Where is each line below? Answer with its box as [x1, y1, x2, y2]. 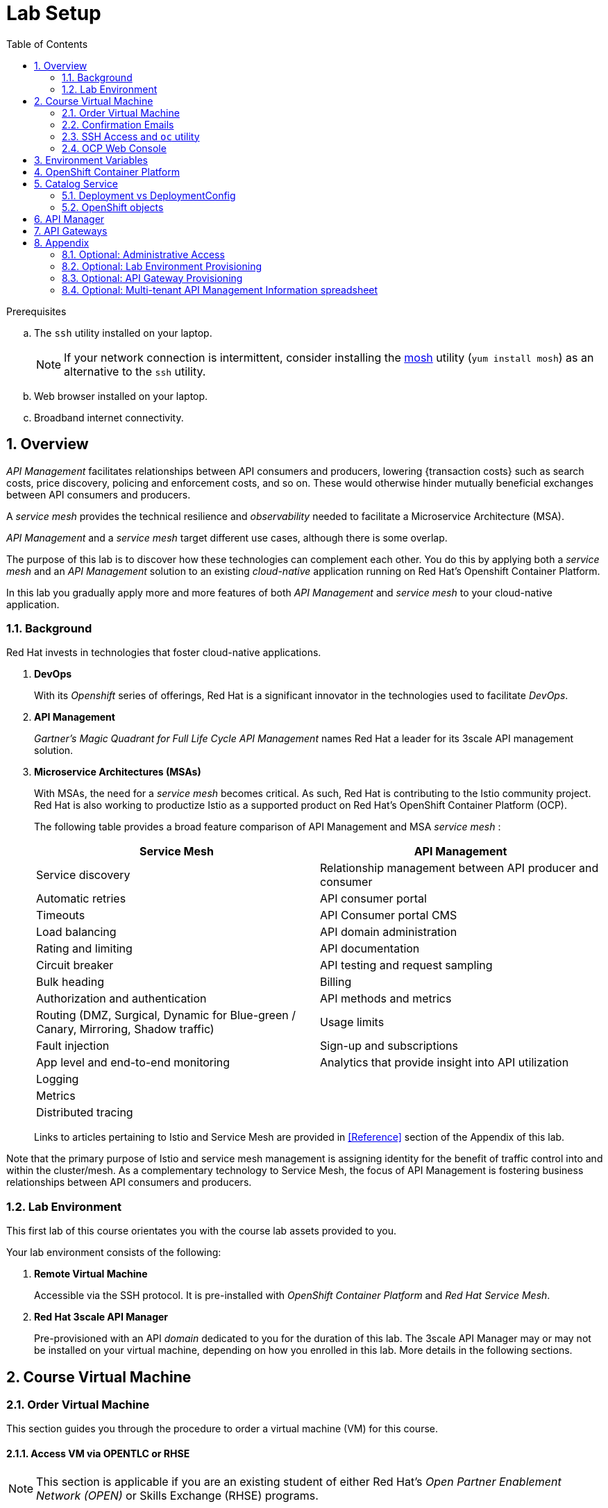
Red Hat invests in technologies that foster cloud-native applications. [6, 646, 321, 659]
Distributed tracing [36, 1105, 133, 1120]
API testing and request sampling [320, 958, 493, 973]
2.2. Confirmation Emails [62, 118, 174, 131]
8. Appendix [34, 236, 90, 249]
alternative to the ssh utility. [64, 364, 206, 378]
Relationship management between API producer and [320, 861, 599, 876]
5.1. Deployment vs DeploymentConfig [62, 189, 236, 201]
